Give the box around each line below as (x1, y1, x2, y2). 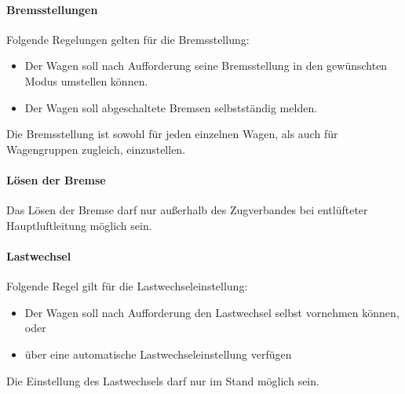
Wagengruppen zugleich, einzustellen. (6, 140, 186, 157)
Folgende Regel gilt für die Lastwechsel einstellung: (6, 278, 248, 294)
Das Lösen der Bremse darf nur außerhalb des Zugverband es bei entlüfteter (6, 202, 368, 218)
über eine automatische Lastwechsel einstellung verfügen (24, 345, 292, 362)
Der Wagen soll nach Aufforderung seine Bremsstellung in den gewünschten (24, 57, 388, 74)
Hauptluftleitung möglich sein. (6, 217, 152, 233)
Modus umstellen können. (24, 72, 148, 89)
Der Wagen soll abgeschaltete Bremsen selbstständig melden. (24, 99, 318, 115)
